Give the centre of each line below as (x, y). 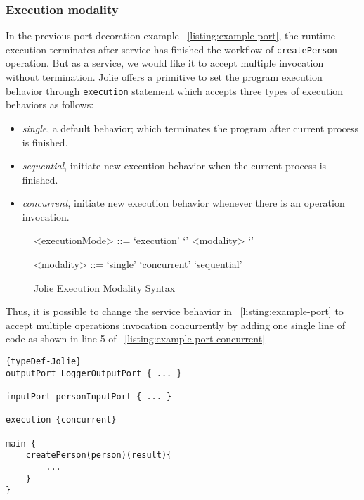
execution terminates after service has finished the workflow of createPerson (171, 49)
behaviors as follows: (50, 104)
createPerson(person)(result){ (99, 455)
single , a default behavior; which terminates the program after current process (190, 128)
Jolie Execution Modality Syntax (105, 287)
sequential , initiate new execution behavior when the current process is (174, 166)
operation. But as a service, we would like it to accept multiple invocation (165, 63)
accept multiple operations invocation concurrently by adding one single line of (175, 325)
